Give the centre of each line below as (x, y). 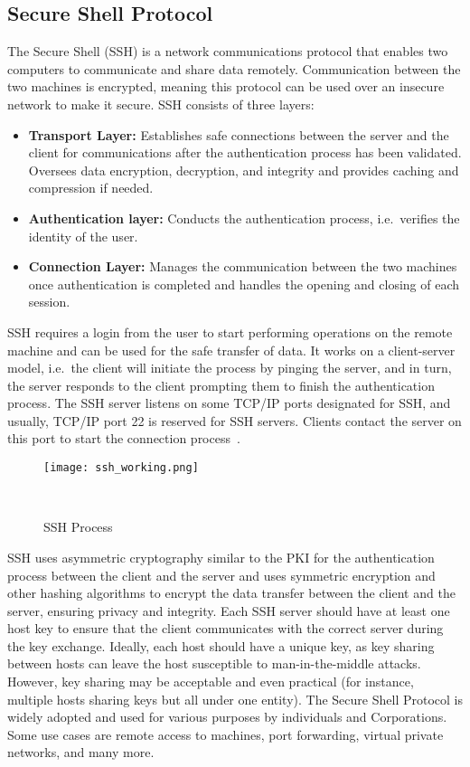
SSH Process (78, 527)
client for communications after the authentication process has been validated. (245, 152)
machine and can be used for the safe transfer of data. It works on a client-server (231, 350)
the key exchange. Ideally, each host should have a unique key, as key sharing (221, 645)
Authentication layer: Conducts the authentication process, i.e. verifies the (244, 218)
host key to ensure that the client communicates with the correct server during (226, 628)
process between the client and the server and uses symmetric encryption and (221, 575)
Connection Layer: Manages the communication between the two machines (243, 266)
